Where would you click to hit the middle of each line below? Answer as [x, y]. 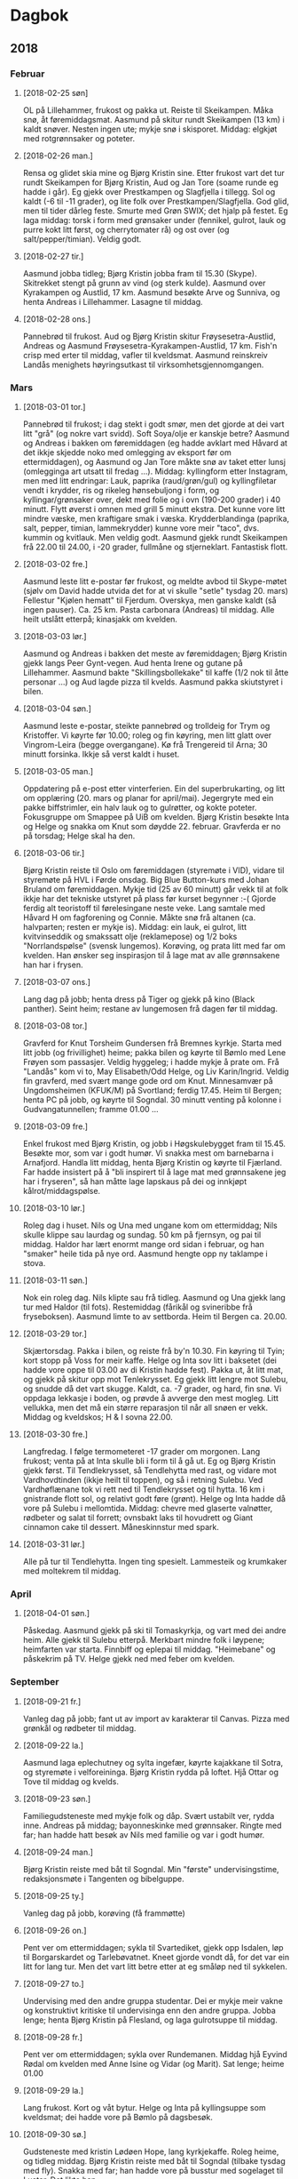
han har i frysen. [53, 965]
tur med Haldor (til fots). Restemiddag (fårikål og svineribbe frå [138, 1307]
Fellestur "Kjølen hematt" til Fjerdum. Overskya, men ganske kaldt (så [150, 600]
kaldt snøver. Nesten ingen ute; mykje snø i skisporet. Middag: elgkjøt [150, 129]
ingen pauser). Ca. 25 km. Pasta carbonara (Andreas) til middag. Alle [149, 610]
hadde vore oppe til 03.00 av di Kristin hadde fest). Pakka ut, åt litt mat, [153, 1370]
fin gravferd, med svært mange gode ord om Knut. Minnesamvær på [148, 1081]
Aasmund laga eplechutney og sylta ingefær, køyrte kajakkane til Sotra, [153, 1762]
